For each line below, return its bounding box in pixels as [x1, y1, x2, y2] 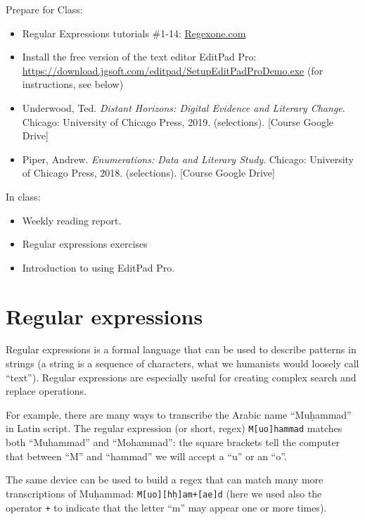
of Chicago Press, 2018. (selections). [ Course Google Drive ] [22, 165, 275, 180]
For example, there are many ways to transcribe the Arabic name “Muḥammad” [6, 407, 352, 421]
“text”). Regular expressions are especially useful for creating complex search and [6, 369, 357, 384]
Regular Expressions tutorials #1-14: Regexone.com [22, 25, 246, 40]
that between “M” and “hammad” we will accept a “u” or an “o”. [6, 448, 287, 463]
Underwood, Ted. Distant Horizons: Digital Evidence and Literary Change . [22, 100, 345, 115]
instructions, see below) [22, 77, 124, 91]
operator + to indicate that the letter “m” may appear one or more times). [6, 500, 327, 514]
